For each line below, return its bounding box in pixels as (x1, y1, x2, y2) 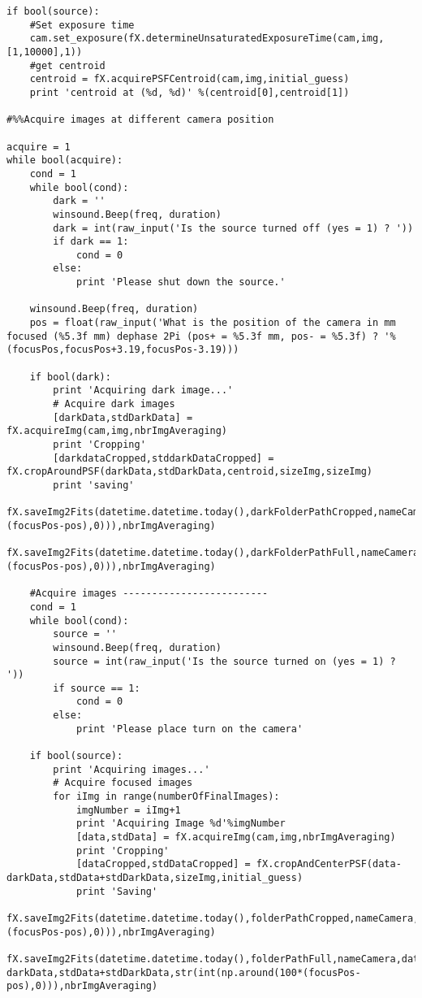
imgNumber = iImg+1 (75, 804, 181, 816)
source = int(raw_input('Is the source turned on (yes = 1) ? (53, 655, 396, 667)
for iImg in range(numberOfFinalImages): (53, 791, 280, 803)
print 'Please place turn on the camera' (75, 722, 304, 735)
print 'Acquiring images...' (53, 763, 210, 775)
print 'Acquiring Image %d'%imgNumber (75, 818, 286, 830)
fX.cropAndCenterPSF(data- (256, 858, 402, 870)
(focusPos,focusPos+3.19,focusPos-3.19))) (6, 344, 239, 356)
